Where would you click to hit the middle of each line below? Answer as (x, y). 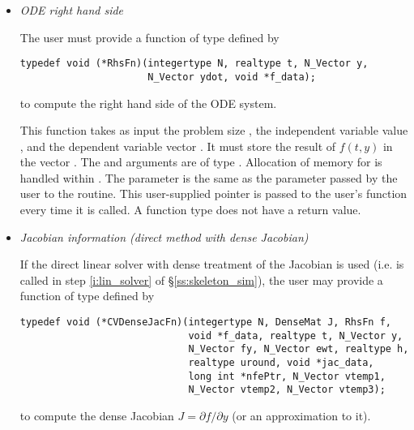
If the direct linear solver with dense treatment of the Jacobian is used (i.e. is (212, 264)
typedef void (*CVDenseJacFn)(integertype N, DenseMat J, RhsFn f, (205, 322)
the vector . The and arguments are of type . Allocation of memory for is (201, 162)
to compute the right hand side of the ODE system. (148, 103)
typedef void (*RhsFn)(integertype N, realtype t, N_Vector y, (194, 64)
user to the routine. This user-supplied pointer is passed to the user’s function (213, 193)
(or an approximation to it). (301, 415)
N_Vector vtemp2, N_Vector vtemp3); (287, 390)
